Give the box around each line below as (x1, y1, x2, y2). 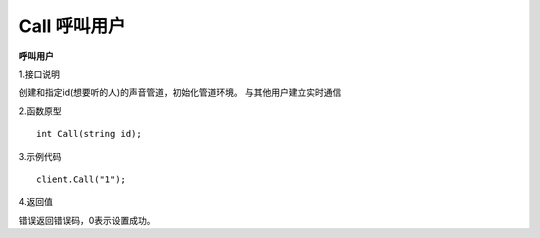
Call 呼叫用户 (18, 15, 126, 37)
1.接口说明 (18, 68, 60, 80)
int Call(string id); (36, 128, 142, 140)
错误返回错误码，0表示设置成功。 (18, 214, 156, 226)
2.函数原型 (18, 105, 62, 117)
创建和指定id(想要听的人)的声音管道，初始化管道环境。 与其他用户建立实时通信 (18, 86, 342, 99)
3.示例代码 (18, 150, 62, 162)
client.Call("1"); (36, 173, 127, 185)
